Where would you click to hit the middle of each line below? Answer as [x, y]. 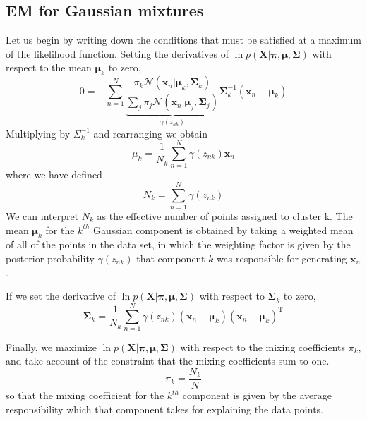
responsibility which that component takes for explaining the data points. [164, 409]
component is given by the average [257, 395]
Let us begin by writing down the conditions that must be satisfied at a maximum [183, 40]
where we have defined [54, 175]
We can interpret [42, 215]
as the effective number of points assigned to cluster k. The [225, 215]
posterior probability [50, 258]
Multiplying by [38, 133]
